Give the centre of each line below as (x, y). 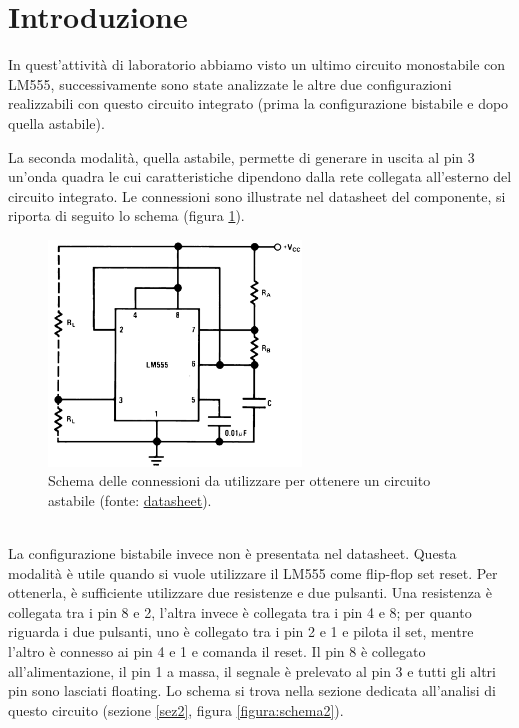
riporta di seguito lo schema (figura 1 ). (126, 215)
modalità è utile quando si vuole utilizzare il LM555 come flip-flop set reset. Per (253, 572)
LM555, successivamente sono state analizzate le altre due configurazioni (230, 83)
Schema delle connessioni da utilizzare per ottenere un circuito (239, 480)
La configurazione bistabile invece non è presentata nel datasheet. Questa (232, 553)
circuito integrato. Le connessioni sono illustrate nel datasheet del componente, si (257, 195)
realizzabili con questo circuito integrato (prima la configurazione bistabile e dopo (258, 103)
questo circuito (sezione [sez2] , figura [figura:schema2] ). (176, 709)
